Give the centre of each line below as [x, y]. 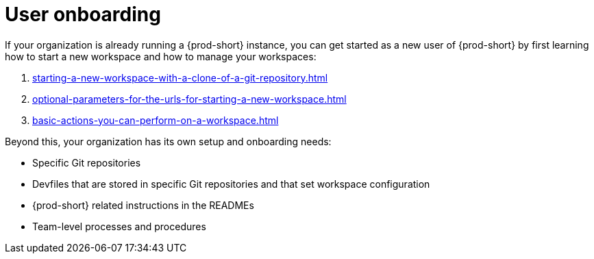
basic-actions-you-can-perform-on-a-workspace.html [156, 120]
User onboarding [83, 14]
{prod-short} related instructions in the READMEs [143, 205]
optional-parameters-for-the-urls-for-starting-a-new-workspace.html [189, 99]
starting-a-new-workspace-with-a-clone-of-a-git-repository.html [180, 77]
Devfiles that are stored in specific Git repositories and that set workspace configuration [231, 184]
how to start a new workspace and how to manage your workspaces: [161, 56]
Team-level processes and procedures [119, 226]
